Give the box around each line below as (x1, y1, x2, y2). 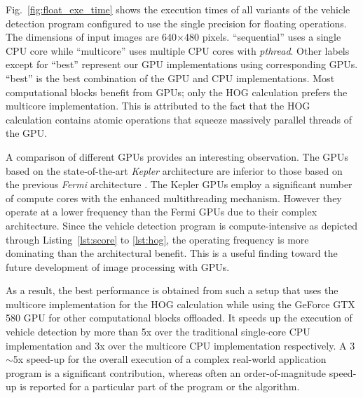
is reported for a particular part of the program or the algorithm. (20, 379, 300, 394)
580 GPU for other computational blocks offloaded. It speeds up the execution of (6, 310, 352, 325)
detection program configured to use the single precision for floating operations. (6, 15, 347, 30)
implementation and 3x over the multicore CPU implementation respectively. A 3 (6, 338, 355, 352)
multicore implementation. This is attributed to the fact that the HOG (6, 98, 310, 113)
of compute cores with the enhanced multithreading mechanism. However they (6, 190, 342, 205)
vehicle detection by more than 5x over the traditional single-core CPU (6, 324, 310, 339)
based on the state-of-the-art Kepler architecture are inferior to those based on (6, 163, 343, 178)
